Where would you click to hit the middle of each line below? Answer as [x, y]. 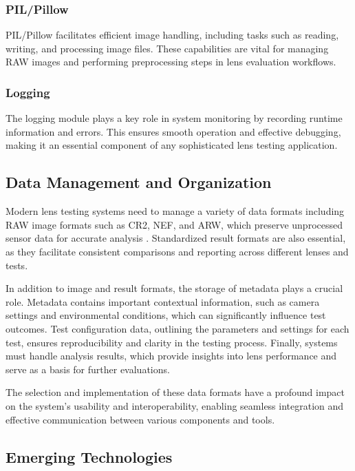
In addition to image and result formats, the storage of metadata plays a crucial [174, 288]
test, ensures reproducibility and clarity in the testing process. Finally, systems [172, 342]
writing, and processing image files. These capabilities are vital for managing [167, 48]
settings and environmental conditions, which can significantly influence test [166, 315]
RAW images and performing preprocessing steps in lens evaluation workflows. [171, 62]
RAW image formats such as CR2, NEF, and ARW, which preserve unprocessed [174, 224]
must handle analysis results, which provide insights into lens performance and [171, 356]
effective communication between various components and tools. [140, 419]
